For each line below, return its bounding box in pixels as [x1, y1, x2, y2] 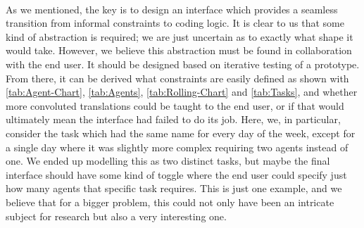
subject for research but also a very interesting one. [6, 208, 227, 223]
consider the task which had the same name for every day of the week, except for [6, 125, 356, 140]
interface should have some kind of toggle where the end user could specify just [6, 167, 347, 182]
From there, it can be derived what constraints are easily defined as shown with [6, 70, 349, 85]
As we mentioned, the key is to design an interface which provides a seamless [6, 1, 338, 16]
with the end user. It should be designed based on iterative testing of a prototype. [6, 56, 360, 71]
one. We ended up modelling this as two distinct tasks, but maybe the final [6, 153, 330, 168]
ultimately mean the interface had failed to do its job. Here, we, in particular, [6, 112, 341, 127]
